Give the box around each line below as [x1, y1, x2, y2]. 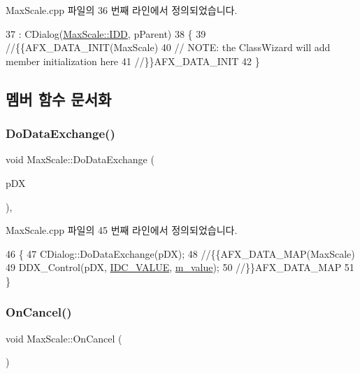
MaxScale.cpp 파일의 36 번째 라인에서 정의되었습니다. [6, 3, 238, 17]
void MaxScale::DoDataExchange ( [6, 152, 154, 167]
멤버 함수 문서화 [6, 88, 112, 109]
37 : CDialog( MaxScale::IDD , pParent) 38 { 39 [6, 26, 206, 41]
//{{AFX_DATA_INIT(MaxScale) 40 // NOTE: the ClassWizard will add [6, 40, 331, 55]
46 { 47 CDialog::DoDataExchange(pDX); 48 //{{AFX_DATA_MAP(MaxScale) [6, 246, 355, 261]
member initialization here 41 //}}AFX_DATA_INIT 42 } [6, 53, 260, 68]
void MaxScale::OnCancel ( [6, 331, 122, 345]
